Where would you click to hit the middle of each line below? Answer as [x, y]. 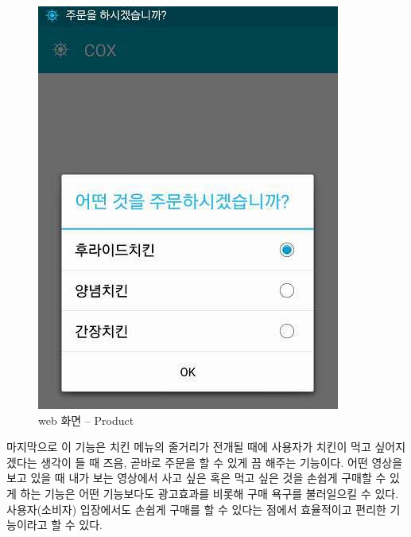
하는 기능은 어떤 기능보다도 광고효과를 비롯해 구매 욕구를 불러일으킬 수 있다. [209, 493]
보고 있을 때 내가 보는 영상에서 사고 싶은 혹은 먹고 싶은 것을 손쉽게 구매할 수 [196, 478]
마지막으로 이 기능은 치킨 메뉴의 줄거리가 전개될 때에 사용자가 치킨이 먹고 [189, 447]
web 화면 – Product [86, 420]
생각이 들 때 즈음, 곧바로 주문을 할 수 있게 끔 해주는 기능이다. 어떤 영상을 [222, 462]
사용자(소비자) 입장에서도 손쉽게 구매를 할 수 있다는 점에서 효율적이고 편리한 [196, 509]
